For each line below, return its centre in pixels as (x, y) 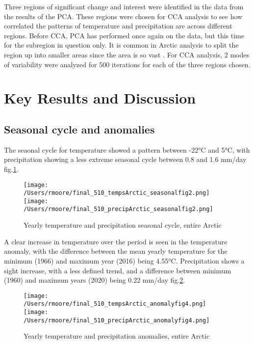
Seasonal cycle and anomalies (79, 129)
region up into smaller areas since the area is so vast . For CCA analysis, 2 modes (127, 54)
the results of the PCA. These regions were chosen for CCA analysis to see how (123, 16)
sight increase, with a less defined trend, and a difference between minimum (118, 270)
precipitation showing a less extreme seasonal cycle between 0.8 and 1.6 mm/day (125, 159)
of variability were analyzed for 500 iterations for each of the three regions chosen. (127, 64)
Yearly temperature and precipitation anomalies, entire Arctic (117, 336)
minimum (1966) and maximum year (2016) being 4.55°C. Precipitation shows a (124, 260)
